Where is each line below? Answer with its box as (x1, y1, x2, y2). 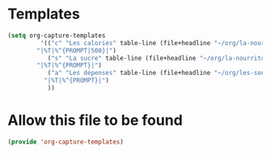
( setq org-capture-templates (7, 31, 106, 40)
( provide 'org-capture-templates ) (7, 138, 125, 146)
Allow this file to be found (7, 111, 183, 130)
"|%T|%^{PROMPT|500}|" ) (36, 46, 116, 55)
